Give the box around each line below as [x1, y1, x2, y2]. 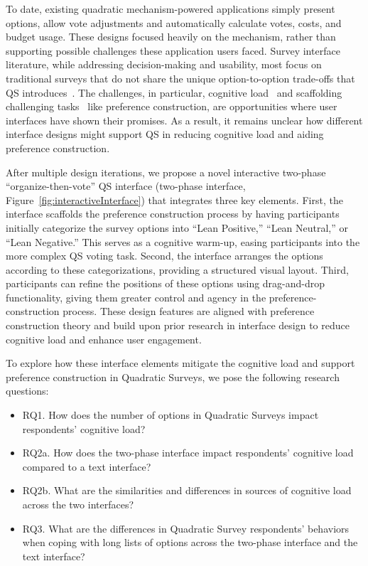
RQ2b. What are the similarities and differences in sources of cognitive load [22, 483, 352, 498]
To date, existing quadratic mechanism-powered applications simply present [6, 1, 335, 16]
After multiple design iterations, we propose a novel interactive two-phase [6, 164, 326, 179]
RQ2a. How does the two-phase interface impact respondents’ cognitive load [22, 445, 354, 460]
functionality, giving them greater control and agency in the [6, 289, 266, 304]
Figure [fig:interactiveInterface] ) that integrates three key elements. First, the [6, 192, 343, 207]
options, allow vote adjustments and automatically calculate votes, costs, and [6, 15, 342, 30]
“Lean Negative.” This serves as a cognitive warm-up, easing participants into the [6, 234, 360, 249]
